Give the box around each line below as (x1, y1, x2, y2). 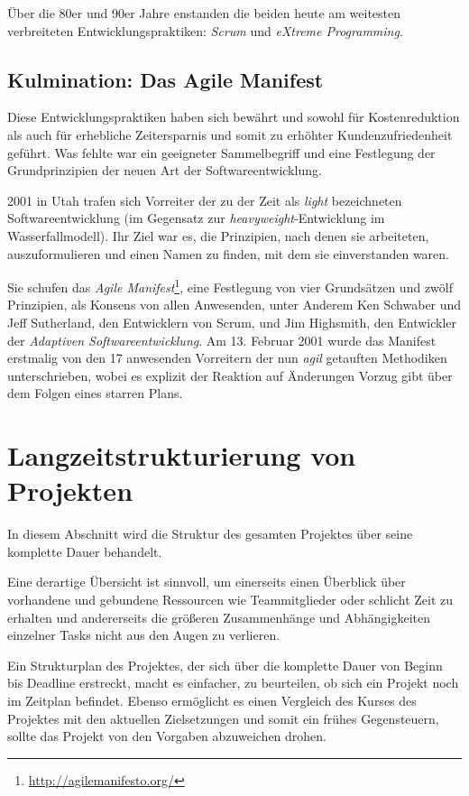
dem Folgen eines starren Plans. (7, 384, 183, 403)
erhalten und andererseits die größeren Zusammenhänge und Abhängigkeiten (7, 607, 431, 626)
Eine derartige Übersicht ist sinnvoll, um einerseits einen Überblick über (7, 572, 406, 591)
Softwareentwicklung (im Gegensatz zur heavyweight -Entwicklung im (7, 208, 385, 227)
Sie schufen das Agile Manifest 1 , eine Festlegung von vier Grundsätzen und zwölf (7, 275, 453, 296)
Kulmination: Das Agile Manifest (7, 65, 324, 93)
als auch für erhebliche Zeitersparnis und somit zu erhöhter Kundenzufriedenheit (7, 125, 453, 143)
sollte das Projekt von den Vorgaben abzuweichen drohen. (7, 727, 326, 745)
